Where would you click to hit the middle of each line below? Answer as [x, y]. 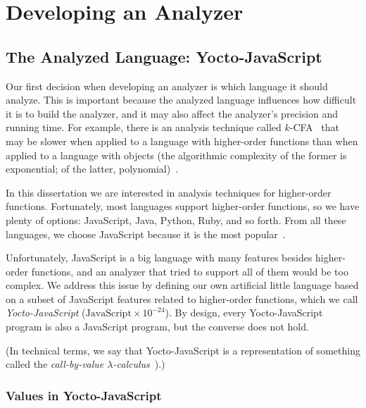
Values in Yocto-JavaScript [84, 395]
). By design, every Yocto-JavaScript [244, 313]
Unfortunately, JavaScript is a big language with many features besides [159, 258]
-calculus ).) [139, 364]
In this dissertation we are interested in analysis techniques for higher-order [169, 192]
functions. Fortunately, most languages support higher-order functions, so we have [183, 206]
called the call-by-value [55, 364]
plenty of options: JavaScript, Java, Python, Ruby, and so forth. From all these [176, 220]
